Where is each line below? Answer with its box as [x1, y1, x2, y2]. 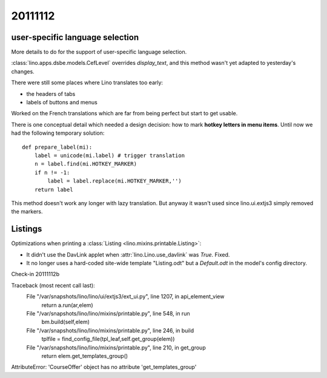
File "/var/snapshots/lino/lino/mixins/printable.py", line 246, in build [26, 326, 194, 334]
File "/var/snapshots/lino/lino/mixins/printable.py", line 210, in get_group [26, 343, 206, 351]
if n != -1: [34, 169, 70, 176]
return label [34, 186, 73, 193]
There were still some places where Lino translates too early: [11, 79, 163, 86]
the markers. [11, 208, 43, 215]
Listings [11, 224, 42, 234]
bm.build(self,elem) [41, 319, 90, 326]
